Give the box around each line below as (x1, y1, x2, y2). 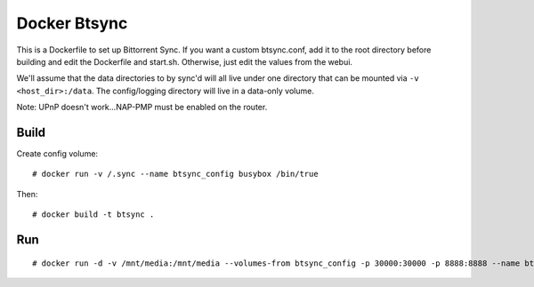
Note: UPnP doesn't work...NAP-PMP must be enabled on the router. (16, 102, 268, 113)
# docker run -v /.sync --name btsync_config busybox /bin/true (32, 169, 320, 179)
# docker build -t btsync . (32, 210, 155, 219)
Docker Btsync (16, 13, 128, 33)
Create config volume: (16, 148, 98, 159)
